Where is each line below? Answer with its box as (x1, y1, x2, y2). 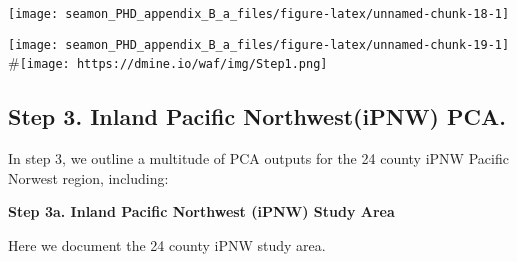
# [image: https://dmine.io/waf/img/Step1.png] (8, 52, 328, 73)
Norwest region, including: (8, 167, 169, 188)
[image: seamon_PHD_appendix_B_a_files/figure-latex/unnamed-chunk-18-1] (8, 7, 510, 21)
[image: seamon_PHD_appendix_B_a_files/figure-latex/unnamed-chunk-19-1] (8, 37, 510, 52)
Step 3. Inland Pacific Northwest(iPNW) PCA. (8, 101, 506, 132)
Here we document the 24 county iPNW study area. (8, 234, 326, 255)
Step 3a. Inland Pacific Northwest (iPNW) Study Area (8, 201, 395, 222)
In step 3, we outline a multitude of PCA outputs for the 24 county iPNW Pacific (8, 148, 509, 169)
